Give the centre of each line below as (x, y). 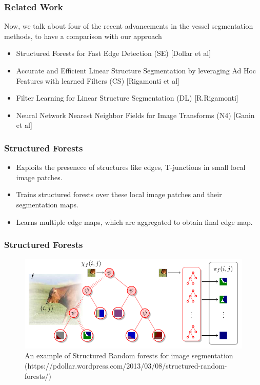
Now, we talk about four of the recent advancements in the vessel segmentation (129, 26)
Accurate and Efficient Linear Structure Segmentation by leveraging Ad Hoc (136, 70)
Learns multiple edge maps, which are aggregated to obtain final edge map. (134, 222)
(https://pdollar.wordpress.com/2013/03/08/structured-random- (126, 365)
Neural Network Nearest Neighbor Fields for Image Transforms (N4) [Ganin (135, 115)
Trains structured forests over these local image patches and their (119, 194)
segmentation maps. (47, 204)
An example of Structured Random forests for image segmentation (129, 355)
